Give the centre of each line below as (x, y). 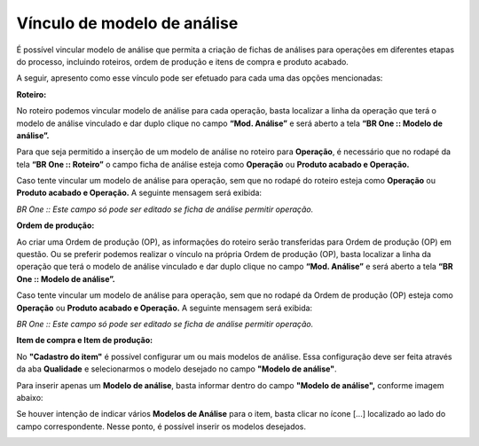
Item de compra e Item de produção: (85, 340)
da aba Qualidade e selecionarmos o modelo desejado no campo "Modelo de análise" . (177, 369)
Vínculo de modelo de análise (127, 23)
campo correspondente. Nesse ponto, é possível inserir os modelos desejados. (161, 426)
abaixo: (30, 397)
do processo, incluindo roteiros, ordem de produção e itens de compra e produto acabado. (183, 61)
